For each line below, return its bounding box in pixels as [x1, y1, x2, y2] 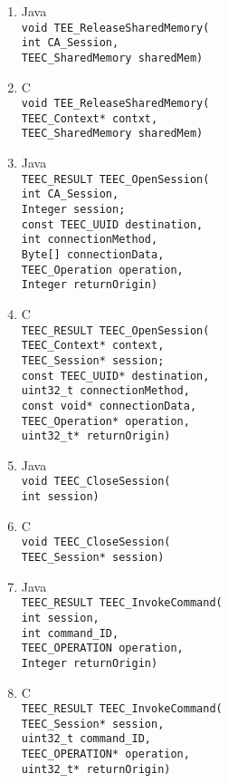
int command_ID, [21, 626, 119, 640]
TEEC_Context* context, [21, 339, 165, 353]
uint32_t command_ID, [21, 732, 151, 746]
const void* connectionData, [21, 399, 197, 412]
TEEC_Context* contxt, [21, 111, 158, 125]
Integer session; [21, 203, 126, 217]
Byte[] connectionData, [21, 248, 165, 261]
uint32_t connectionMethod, [21, 384, 190, 398]
